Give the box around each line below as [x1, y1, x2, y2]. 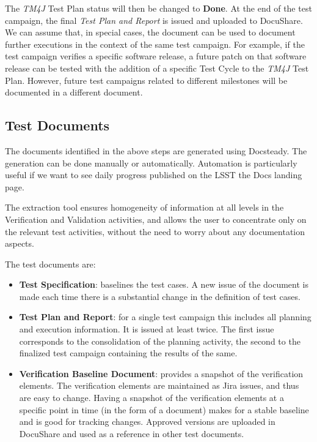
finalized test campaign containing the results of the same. [19, 346, 238, 359]
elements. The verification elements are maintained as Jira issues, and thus [19, 379, 299, 392]
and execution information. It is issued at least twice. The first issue [19, 323, 274, 335]
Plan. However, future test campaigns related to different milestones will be [5, 73, 288, 86]
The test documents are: [5, 257, 96, 270]
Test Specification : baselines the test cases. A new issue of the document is [19, 278, 308, 291]
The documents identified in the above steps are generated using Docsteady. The [5, 144, 307, 157]
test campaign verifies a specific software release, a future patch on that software [5, 50, 307, 62]
